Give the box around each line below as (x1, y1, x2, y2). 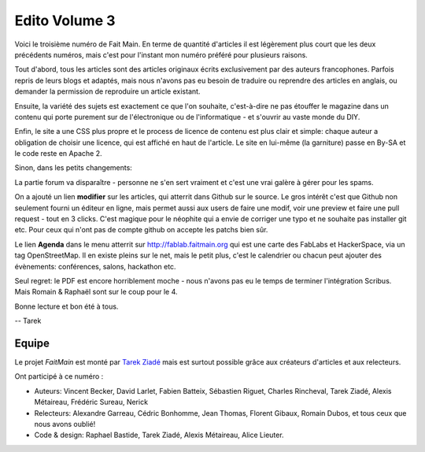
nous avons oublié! (34, 420, 96, 428)
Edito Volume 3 (14, 12, 116, 29)
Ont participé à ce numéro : (14, 372, 104, 381)
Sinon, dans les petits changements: (14, 163, 133, 172)
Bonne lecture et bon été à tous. (14, 302, 119, 311)
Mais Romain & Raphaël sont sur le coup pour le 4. (14, 287, 178, 297)
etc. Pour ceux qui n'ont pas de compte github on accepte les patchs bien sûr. (14, 225, 268, 235)
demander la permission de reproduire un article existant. (14, 87, 201, 96)
